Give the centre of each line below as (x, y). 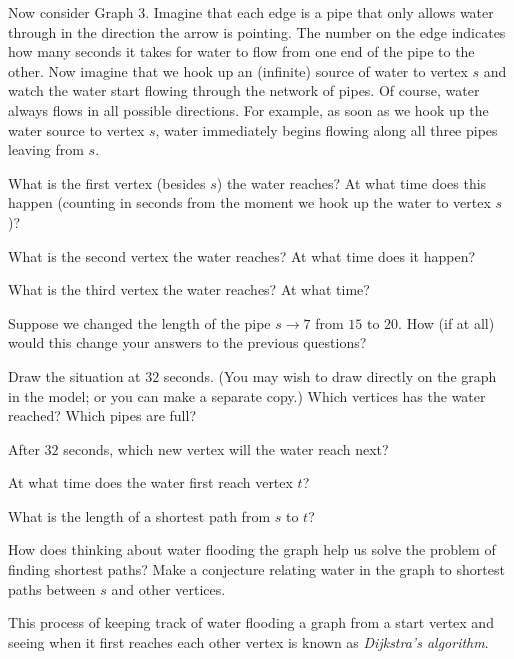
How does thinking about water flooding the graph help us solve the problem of (252, 549)
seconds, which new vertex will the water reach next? (226, 448)
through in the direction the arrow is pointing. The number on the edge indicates (257, 31)
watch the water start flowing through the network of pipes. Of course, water (244, 90)
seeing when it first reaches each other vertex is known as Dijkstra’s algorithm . (248, 641)
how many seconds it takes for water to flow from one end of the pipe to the (241, 51)
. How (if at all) (446, 322)
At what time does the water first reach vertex (150, 482)
